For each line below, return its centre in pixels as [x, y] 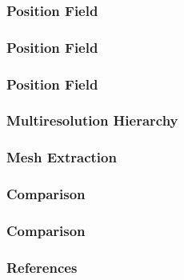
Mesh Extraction [62, 157]
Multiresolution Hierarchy [92, 120]
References [42, 267]
